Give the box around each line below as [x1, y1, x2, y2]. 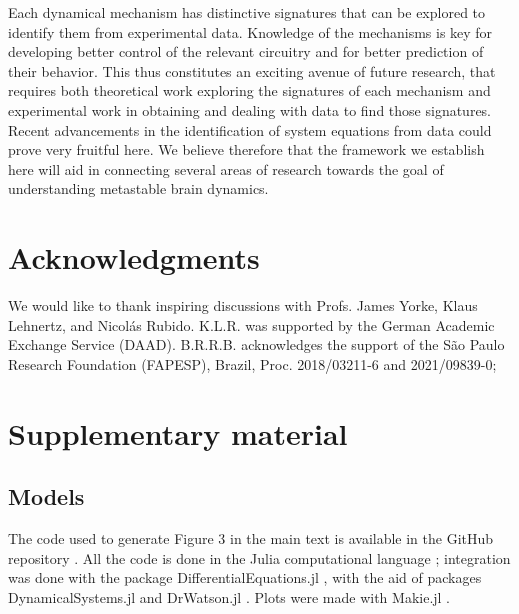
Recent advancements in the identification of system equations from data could [8, 119, 492, 140]
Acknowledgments [8, 237, 260, 278]
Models [8, 481, 85, 512]
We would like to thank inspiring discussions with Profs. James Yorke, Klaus [8, 295, 478, 316]
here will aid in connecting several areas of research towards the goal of [8, 158, 444, 179]
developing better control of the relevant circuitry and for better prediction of [8, 41, 484, 62]
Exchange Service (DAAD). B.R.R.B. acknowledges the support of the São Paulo [8, 334, 505, 355]
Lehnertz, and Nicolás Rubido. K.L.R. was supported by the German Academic [8, 314, 495, 335]
